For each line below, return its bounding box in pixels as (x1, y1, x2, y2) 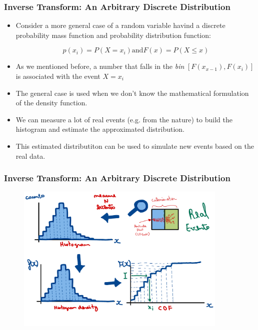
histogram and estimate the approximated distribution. (15, 124, 184, 134)
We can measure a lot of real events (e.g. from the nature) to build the (15, 114, 232, 124)
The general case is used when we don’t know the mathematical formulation (15, 87, 249, 98)
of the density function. (15, 97, 87, 108)
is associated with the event (15, 71, 100, 81)
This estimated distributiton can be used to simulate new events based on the (15, 140, 254, 151)
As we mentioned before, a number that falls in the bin (15, 61, 184, 71)
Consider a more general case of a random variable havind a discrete (15, 20, 225, 30)
